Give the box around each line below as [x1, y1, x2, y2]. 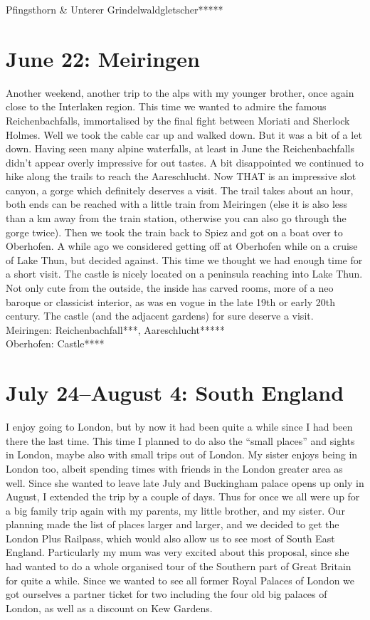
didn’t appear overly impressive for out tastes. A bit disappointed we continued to [6, 154, 364, 169]
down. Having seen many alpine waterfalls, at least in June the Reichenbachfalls [6, 141, 354, 156]
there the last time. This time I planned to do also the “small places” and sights [6, 433, 355, 448]
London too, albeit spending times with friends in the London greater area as [6, 461, 343, 475]
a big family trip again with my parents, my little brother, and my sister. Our [6, 503, 345, 517]
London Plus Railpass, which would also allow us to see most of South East [6, 530, 335, 545]
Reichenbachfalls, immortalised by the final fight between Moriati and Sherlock [6, 112, 350, 127]
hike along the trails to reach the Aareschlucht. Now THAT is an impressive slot [6, 169, 356, 184]
